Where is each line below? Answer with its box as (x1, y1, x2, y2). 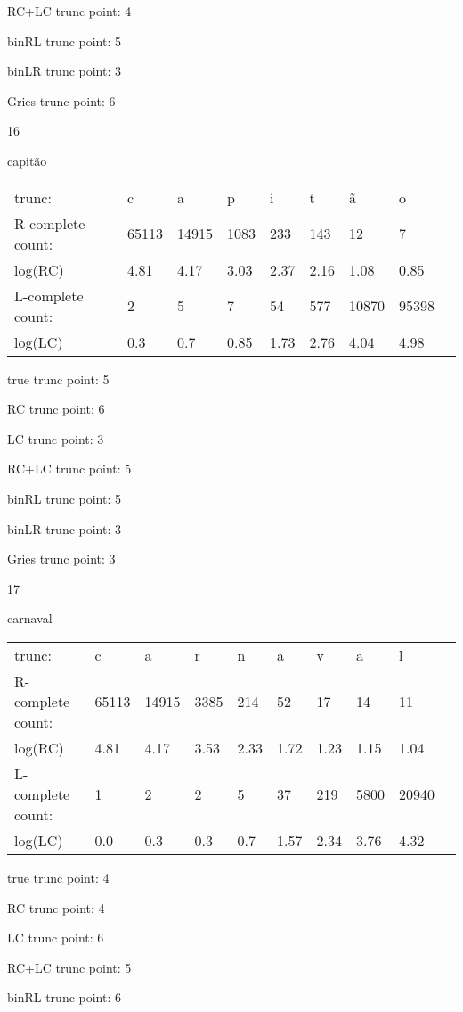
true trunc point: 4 (7, 868, 110, 886)
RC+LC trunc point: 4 (7, 2, 132, 20)
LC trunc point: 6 (7, 928, 104, 947)
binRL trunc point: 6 (7, 988, 122, 1007)
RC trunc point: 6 (7, 399, 105, 418)
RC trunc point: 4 (7, 898, 105, 917)
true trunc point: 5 (7, 369, 110, 388)
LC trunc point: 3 (7, 429, 104, 448)
